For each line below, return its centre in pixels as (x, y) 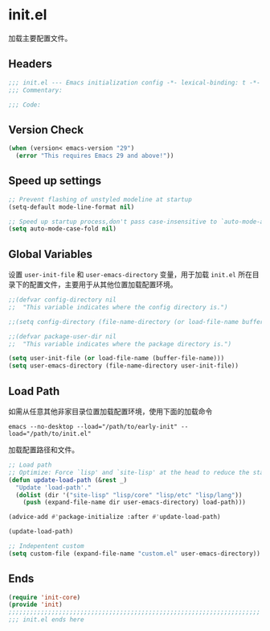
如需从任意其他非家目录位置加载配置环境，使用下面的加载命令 (110, 411)
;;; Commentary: (35, 90)
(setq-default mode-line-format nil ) (72, 207)
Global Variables (50, 254)
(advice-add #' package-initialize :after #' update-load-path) (115, 517)
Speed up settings (55, 181)
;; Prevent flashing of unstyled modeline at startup (100, 199)
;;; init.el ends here (46, 620)
